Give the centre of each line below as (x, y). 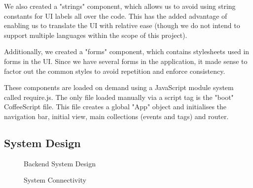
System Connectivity (55, 180)
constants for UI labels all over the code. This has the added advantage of (116, 16)
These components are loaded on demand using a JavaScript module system (119, 87)
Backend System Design (60, 163)
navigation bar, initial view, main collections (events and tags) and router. (116, 116)
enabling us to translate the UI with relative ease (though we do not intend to (122, 25)
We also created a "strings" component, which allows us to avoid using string (120, 6)
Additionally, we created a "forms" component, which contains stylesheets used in (127, 51)
